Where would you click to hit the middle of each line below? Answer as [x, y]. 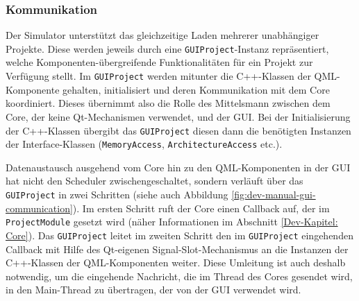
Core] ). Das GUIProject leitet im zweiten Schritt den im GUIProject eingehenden [179, 235]
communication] [39, 208]
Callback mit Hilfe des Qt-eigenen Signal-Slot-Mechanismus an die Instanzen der [177, 249]
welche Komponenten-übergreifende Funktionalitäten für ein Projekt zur [159, 62]
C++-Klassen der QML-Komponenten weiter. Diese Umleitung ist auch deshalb [176, 263]
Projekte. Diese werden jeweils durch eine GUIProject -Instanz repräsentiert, [167, 48]
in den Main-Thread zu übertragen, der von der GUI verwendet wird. [153, 290]
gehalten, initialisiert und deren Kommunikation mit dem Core [196, 89]
